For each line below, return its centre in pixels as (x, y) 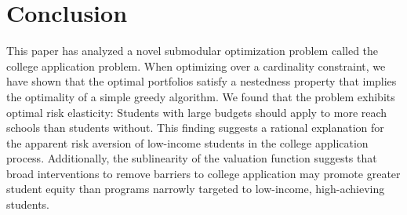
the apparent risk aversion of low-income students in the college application (187, 142)
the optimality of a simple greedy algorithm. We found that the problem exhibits (201, 96)
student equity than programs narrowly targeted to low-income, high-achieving (196, 189)
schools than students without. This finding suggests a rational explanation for (195, 128)
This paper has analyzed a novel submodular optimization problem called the (193, 51)
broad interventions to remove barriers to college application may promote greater (203, 173)
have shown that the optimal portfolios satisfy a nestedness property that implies (202, 81)
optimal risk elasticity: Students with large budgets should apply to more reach (197, 112)
